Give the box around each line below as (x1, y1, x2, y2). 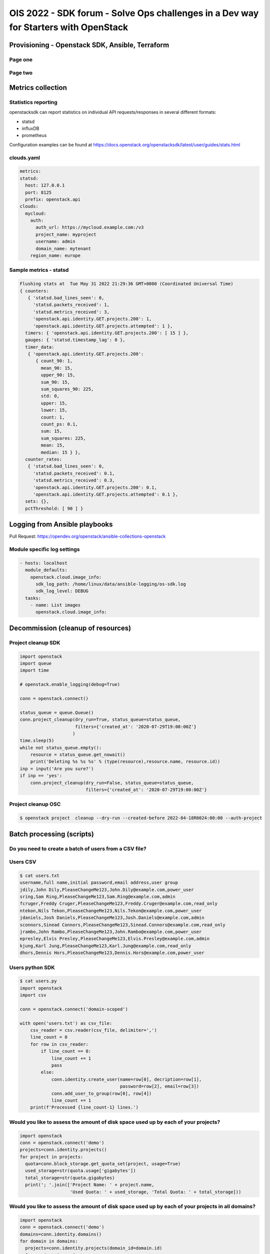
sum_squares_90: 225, (40, 386, 94, 392)
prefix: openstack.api (25, 196, 81, 202)
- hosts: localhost (19, 560, 67, 566)
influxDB (21, 125, 39, 131)
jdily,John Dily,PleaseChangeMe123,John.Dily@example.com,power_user (19, 887, 194, 892)
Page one (9, 56, 32, 63)
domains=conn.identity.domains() (19, 1231, 102, 1237)
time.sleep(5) (19, 738, 54, 743)
